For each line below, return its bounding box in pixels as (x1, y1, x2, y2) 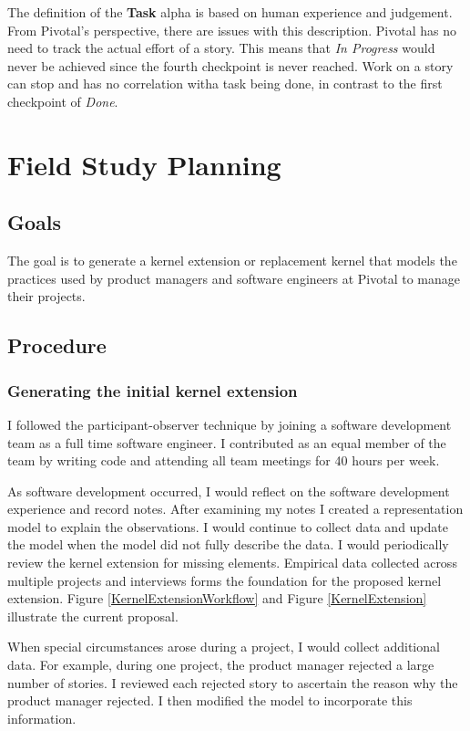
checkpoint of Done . (7, 91, 118, 110)
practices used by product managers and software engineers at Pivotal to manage (7, 268, 460, 287)
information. (7, 708, 77, 727)
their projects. (7, 287, 86, 306)
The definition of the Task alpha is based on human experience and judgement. (7, 3, 453, 21)
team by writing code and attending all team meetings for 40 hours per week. (7, 451, 440, 470)
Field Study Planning (7, 145, 281, 183)
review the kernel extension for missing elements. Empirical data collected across (7, 553, 457, 572)
